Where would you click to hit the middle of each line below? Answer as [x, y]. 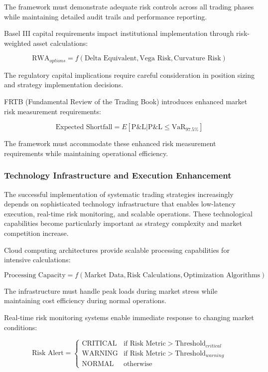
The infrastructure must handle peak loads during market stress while [111, 290]
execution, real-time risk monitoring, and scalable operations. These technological [129, 213]
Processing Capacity [35, 275]
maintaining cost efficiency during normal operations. [85, 300]
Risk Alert [48, 353]
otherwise [138, 364]
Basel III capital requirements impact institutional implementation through [119, 33]
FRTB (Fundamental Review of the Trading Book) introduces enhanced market [126, 101]
